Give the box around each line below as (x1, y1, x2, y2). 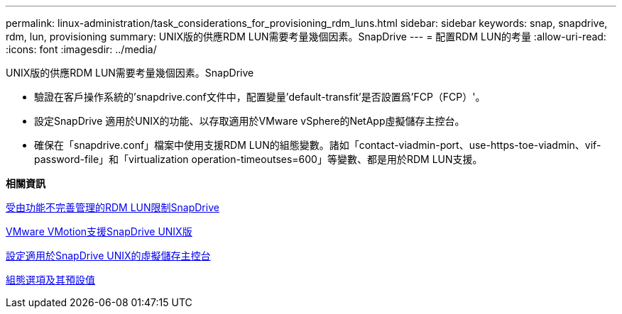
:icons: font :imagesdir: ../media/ (6, 43, 157, 55)
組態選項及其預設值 (6, 274, 95, 286)
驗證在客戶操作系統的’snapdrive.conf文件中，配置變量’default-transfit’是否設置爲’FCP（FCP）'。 (34, 91, 486, 103)
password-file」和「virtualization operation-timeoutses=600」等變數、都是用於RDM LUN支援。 (34, 153, 483, 165)
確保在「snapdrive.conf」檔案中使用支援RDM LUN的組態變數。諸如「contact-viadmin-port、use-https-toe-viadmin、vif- (34, 139, 601, 151)
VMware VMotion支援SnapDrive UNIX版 (6, 225, 192, 237)
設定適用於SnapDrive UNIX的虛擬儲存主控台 (6, 249, 211, 262)
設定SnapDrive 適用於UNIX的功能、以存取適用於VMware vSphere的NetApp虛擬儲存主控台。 (34, 115, 465, 127)
